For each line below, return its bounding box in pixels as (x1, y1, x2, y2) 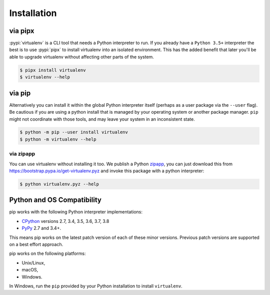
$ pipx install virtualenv (19, 67, 86, 73)
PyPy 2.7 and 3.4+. (21, 225, 61, 231)
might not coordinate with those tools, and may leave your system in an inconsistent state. (9, 116, 195, 122)
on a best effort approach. (9, 241, 63, 247)
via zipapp (9, 150, 35, 157)
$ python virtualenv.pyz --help (19, 181, 99, 187)
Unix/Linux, (21, 259, 45, 265)
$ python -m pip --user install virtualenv (19, 129, 128, 135)
